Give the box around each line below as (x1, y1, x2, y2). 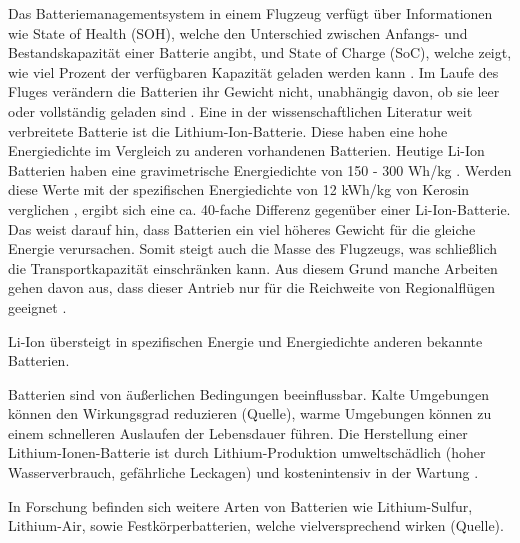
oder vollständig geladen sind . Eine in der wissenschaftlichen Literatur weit (8, 100, 473, 121)
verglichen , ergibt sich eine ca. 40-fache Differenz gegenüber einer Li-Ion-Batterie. (8, 198, 511, 219)
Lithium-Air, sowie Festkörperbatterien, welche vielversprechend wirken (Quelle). (8, 515, 504, 536)
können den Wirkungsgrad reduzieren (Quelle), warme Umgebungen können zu (8, 403, 492, 424)
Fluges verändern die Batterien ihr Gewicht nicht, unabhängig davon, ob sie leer (8, 81, 500, 102)
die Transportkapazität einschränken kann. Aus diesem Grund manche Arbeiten (8, 257, 498, 278)
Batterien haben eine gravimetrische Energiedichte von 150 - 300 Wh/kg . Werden (8, 159, 512, 180)
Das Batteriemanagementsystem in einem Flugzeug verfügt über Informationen (8, 3, 493, 23)
